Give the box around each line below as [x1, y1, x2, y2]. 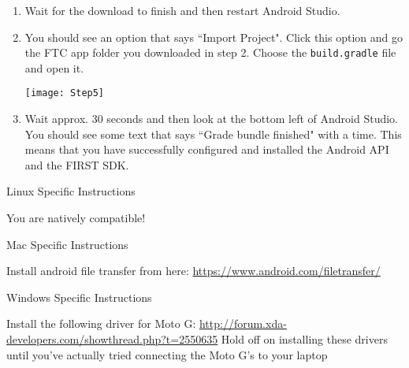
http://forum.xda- [199, 315, 287, 332]
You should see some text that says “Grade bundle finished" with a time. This [24, 125, 402, 142]
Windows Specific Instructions [6, 288, 152, 305]
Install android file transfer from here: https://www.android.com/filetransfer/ [6, 262, 381, 279]
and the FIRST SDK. [24, 156, 129, 173]
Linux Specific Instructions [6, 183, 136, 199]
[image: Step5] [24, 87, 105, 99]
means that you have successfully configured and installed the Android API [24, 141, 389, 158]
